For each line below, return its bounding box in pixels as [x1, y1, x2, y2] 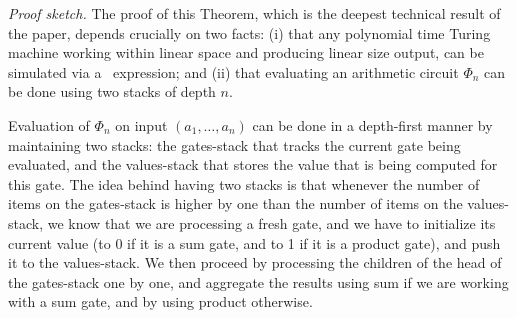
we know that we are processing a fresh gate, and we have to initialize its [47, 212, 496, 233]
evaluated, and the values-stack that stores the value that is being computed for [8, 154, 498, 175]
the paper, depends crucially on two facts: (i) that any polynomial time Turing [8, 22, 491, 43]
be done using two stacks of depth [8, 81, 216, 102]
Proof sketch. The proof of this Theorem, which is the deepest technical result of [8, 3, 501, 23]
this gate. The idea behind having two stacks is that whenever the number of [8, 173, 480, 194]
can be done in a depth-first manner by [252, 114, 493, 135]
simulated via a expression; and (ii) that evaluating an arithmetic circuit [8, 61, 459, 82]
